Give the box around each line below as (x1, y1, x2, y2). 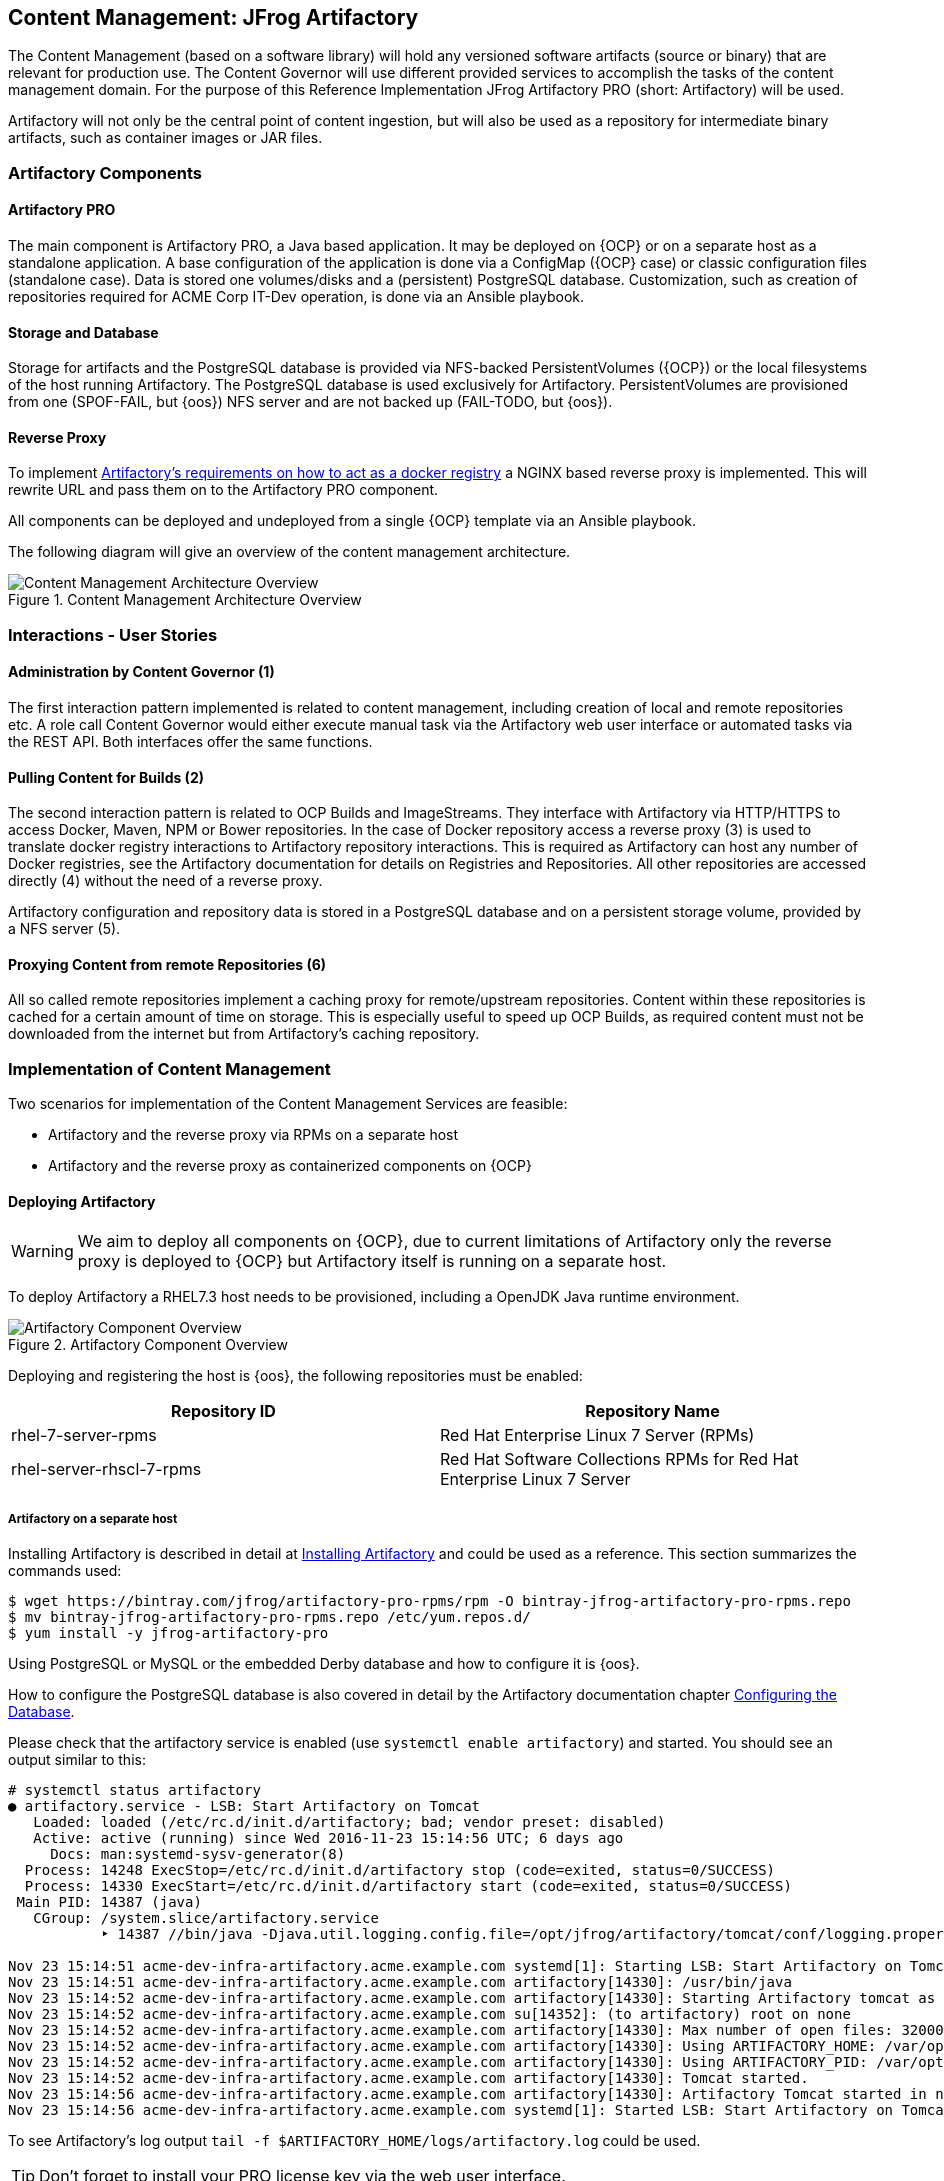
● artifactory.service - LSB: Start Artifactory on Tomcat (8, 1798, 481, 1815)
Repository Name (585, 1401, 720, 1422)
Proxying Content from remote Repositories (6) (8, 955, 327, 973)
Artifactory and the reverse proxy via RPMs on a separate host (48, 1126, 459, 1144)
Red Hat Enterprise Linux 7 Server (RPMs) (440, 1425, 755, 1446)
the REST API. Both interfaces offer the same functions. (8, 733, 373, 751)
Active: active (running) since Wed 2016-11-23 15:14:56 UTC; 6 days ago (33, 1830, 624, 1847)
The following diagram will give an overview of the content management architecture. (8, 543, 571, 561)
